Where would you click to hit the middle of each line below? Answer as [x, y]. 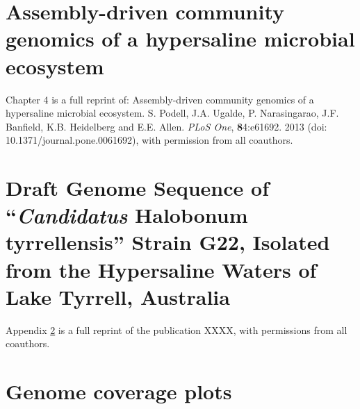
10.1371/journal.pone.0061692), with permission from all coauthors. [149, 140]
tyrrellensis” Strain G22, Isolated [168, 242]
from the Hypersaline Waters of [161, 269]
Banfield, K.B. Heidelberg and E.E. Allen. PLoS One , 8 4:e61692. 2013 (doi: [166, 126]
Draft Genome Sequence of [137, 188]
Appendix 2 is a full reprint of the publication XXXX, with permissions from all [177, 329]
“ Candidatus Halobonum [127, 215]
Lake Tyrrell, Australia [118, 296]
